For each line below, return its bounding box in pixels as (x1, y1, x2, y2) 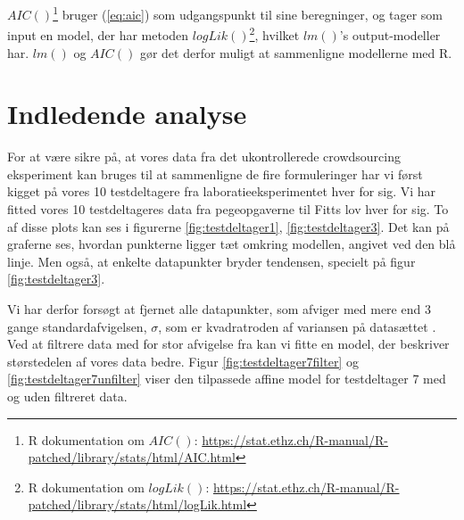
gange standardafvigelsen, (7, 317, 147, 335)
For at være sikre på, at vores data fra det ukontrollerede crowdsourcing (7, 147, 401, 166)
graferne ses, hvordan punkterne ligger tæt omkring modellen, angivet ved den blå (7, 235, 456, 253)
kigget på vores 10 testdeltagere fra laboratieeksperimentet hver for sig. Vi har (7, 182, 436, 201)
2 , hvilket (249, 23, 300, 44)
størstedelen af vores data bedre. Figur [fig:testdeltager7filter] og (7, 351, 359, 370)
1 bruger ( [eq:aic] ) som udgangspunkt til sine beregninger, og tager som (53, 3, 443, 23)
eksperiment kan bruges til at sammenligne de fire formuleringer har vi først (7, 164, 423, 183)
